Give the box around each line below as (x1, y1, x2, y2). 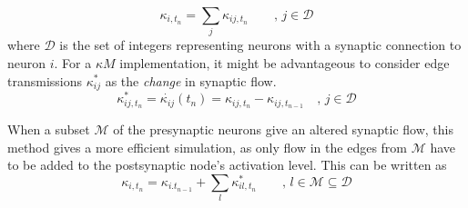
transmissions (7, 71, 83, 90)
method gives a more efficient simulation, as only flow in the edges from (7, 137, 407, 156)
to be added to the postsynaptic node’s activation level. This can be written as (7, 155, 447, 174)
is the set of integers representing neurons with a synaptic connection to (59, 35, 462, 54)
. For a (54, 53, 92, 72)
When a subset (7, 119, 90, 138)
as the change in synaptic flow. (105, 71, 277, 90)
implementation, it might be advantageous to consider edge (119, 53, 450, 72)
